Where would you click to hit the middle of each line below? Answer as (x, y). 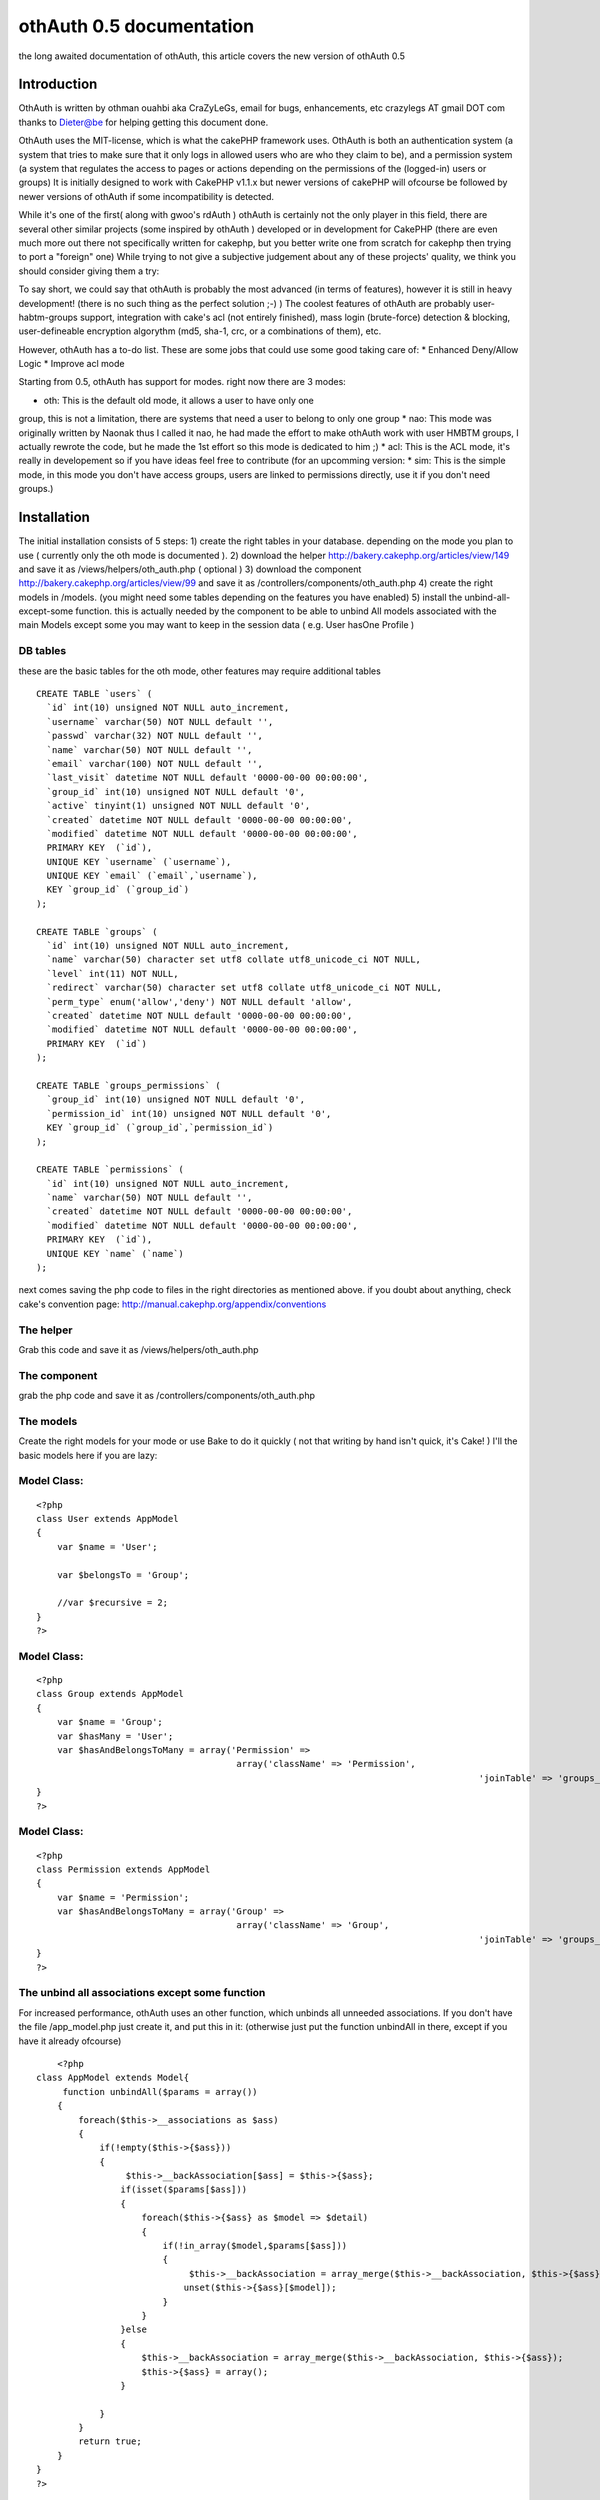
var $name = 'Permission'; (123, 1897)
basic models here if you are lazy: (88, 1455)
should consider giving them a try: (89, 271)
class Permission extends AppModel (123, 1869)
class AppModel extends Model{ (113, 2078)
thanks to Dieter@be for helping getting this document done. (143, 122)
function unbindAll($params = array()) (160, 2091)
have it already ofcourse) (70, 2041)
